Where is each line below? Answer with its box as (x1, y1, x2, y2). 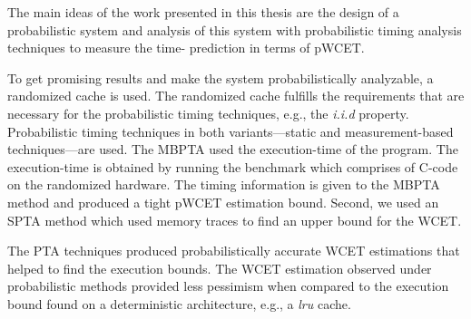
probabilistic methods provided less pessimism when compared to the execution (7, 276, 449, 295)
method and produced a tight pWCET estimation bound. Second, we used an (7, 192, 439, 211)
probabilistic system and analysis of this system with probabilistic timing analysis (7, 20, 462, 39)
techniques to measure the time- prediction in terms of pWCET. (7, 38, 365, 57)
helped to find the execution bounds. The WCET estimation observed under (7, 258, 432, 277)
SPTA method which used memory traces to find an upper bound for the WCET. (7, 210, 462, 229)
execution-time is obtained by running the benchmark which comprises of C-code (7, 157, 458, 176)
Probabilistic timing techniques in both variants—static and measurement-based (7, 121, 454, 140)
